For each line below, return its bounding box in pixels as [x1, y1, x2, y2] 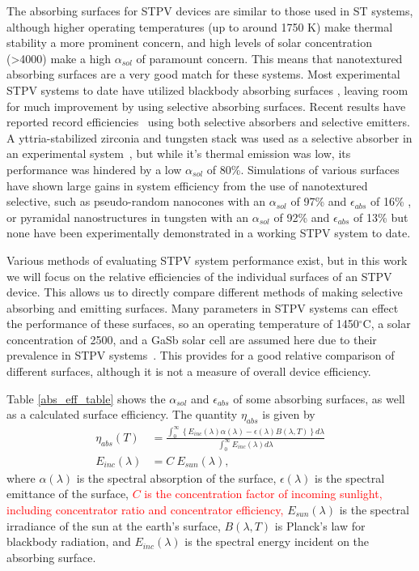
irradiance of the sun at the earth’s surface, [6, 517, 221, 534]
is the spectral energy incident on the [184, 533, 370, 550]
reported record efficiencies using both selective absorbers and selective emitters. [6, 113, 410, 130]
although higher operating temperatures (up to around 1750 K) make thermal [6, 18, 393, 35]
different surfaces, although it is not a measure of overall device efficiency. [6, 363, 371, 380]
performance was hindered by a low [6, 160, 182, 177]
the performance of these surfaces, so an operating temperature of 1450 [6, 315, 359, 332]
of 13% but [353, 208, 408, 225]
